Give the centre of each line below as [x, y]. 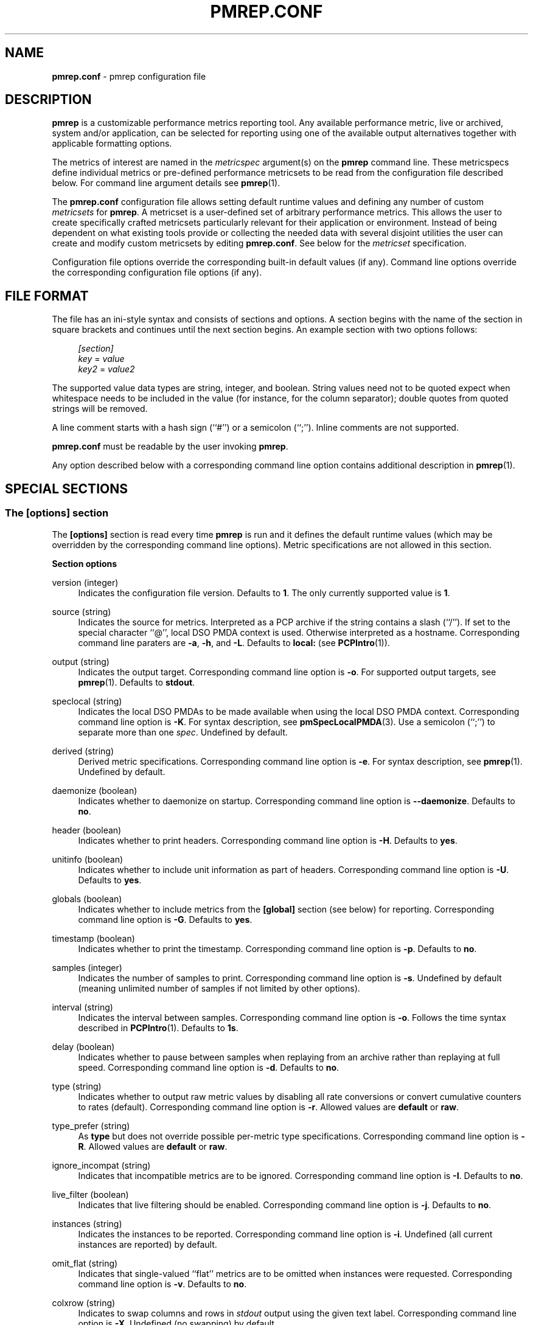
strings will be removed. [100, 409]
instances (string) [87, 1223]
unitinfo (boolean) [88, 859]
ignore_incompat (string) [101, 1165]
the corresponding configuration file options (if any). [157, 273]
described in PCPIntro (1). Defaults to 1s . [158, 1028]
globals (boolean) [87, 899]
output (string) [81, 661]
